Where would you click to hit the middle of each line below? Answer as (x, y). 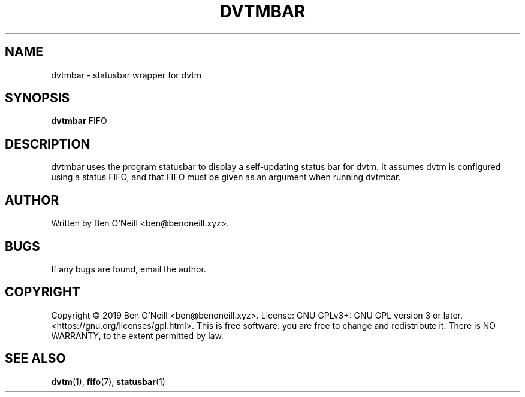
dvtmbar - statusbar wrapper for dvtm (126, 75)
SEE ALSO (35, 359)
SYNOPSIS (37, 98)
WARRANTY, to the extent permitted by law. (137, 335)
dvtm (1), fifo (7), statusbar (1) (108, 381)
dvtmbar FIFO (79, 121)
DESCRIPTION (48, 144)
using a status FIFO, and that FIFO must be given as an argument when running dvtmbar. (226, 177)
